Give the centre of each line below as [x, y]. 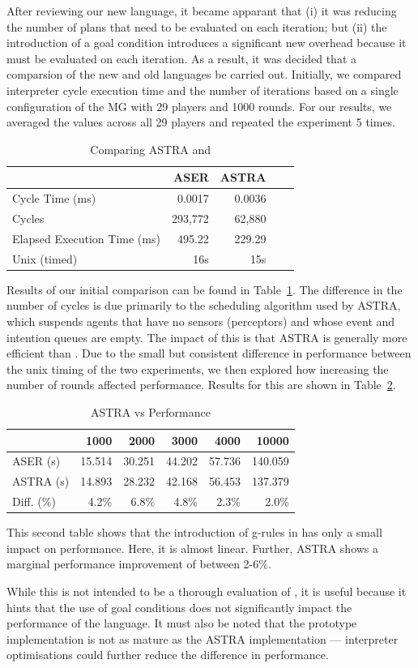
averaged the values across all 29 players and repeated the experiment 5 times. [201, 122]
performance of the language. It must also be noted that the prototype [182, 623]
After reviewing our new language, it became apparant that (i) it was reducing [202, 11]
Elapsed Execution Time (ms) [86, 238]
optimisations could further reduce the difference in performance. [168, 655]
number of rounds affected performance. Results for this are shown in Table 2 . [201, 385]
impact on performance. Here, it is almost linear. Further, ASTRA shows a [193, 548]
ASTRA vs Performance [150, 411]
